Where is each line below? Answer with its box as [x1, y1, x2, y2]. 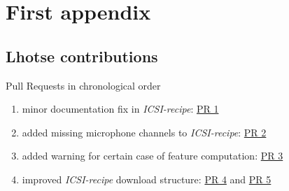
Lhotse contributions [6, 45, 158, 66]
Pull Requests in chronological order [6, 78, 161, 92]
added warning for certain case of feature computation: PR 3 [22, 148, 283, 163]
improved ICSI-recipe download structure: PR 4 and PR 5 [22, 171, 272, 186]
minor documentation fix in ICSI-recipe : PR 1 [22, 101, 219, 116]
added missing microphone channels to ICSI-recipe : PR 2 [22, 125, 267, 139]
